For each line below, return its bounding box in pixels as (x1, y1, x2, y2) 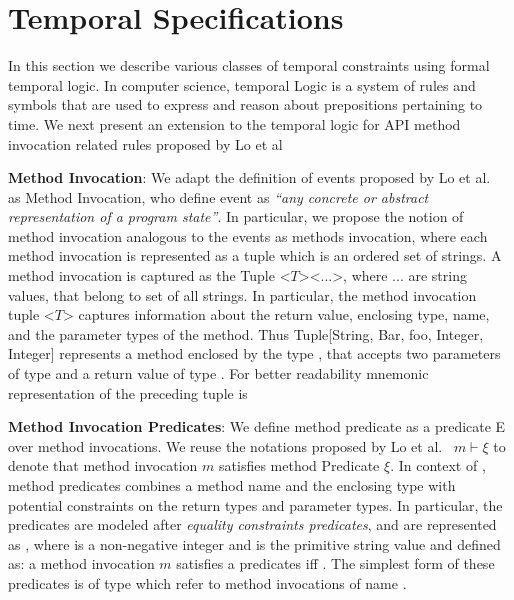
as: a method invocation (8, 553, 155, 574)
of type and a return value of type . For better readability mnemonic (8, 363, 429, 384)
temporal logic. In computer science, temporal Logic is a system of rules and (8, 74, 476, 95)
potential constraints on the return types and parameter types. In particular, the (8, 494, 503, 515)
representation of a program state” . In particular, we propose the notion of (8, 206, 464, 227)
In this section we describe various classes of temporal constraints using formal (8, 55, 490, 76)
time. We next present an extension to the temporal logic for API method (8, 113, 461, 134)
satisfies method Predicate (219, 455, 380, 476)
